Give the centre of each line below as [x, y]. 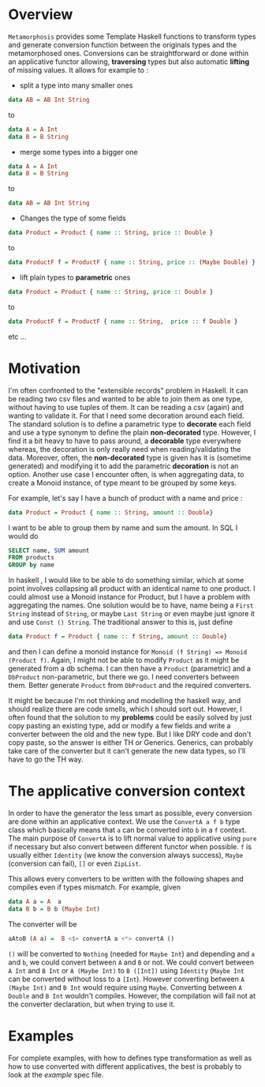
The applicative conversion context [127, 791]
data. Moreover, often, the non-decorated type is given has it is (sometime [130, 457]
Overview [41, 15]
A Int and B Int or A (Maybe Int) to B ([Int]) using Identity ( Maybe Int [126, 970]
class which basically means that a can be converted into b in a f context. [127, 829]
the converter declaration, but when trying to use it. [92, 1004]
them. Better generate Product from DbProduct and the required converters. [130, 685]
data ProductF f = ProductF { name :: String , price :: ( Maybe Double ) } [132, 262]
